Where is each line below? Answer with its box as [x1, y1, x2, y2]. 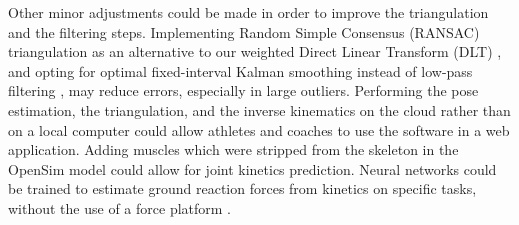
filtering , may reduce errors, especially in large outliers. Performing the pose [8, 80, 479, 101]
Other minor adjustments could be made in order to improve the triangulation [8, 2, 489, 22]
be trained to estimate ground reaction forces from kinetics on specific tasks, [8, 178, 477, 199]
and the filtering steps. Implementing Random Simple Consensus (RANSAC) [8, 21, 480, 42]
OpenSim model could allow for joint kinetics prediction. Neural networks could [8, 158, 497, 179]
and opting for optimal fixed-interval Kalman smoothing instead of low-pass [8, 60, 473, 81]
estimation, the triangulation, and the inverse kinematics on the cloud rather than [8, 99, 511, 120]
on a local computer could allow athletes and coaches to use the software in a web [8, 119, 510, 140]
